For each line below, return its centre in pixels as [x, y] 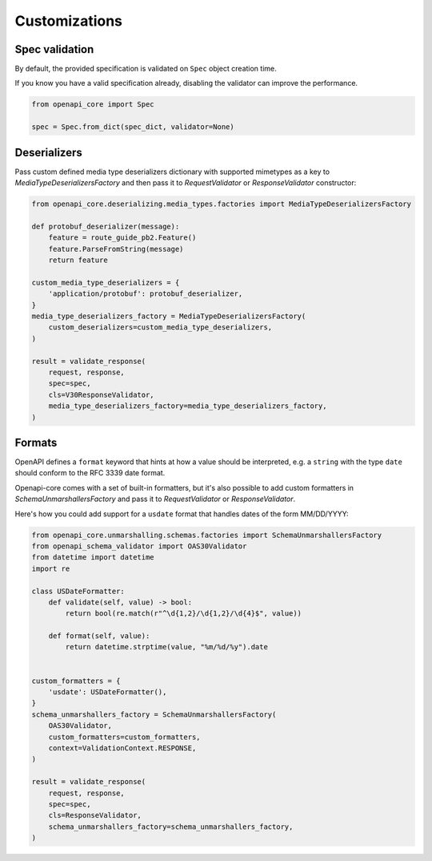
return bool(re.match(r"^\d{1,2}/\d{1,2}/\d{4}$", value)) [184, 614]
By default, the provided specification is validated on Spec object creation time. [146, 69]
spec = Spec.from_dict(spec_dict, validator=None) [133, 127]
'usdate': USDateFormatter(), [108, 692]
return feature [78, 260]
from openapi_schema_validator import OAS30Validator [139, 546]
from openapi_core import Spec [93, 105]
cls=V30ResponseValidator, [102, 394]
